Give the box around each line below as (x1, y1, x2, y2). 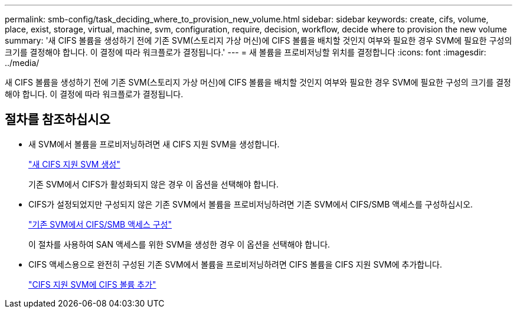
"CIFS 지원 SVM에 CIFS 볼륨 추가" (28, 279, 156, 289)
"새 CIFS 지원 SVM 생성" (28, 159, 120, 169)
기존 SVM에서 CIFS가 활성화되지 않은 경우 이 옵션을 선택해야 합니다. (28, 179, 279, 189)
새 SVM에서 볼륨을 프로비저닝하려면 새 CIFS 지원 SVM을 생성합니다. (28, 139, 280, 149)
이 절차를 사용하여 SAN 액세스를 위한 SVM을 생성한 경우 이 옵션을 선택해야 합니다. (28, 239, 331, 249)
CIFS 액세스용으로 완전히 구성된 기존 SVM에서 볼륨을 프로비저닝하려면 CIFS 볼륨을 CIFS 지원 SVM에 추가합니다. (28, 259, 442, 269)
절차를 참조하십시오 (5, 112, 110, 127)
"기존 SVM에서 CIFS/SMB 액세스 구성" (28, 219, 172, 229)
